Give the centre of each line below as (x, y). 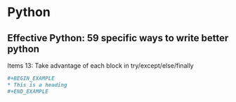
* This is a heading (38, 85)
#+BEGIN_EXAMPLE (31, 78)
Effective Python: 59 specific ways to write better (118, 38)
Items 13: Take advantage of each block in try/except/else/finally (101, 66)
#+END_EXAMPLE (28, 92)
